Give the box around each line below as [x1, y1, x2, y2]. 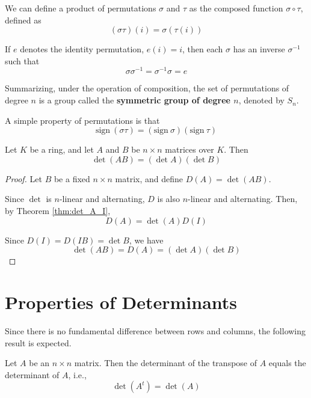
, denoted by [238, 94, 285, 106]
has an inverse [233, 43, 285, 55]
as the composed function [189, 2, 283, 14]
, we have [129, 233, 164, 246]
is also [157, 192, 180, 205]
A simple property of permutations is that [5, 114, 160, 126]
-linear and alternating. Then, [188, 192, 298, 205]
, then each [182, 43, 223, 55]
